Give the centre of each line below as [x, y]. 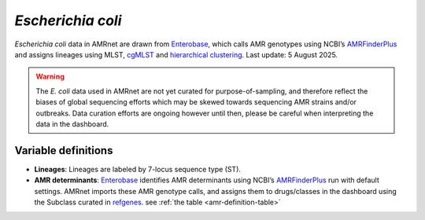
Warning [50, 77]
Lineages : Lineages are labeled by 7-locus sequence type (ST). [138, 169]
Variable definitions [64, 150]
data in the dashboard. [72, 124]
